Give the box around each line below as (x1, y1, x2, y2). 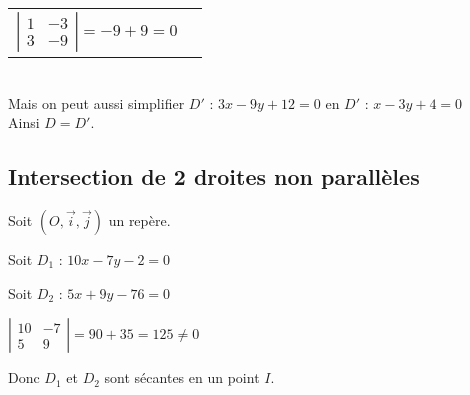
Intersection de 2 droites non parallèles (8, 161, 420, 192)
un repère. (108, 209, 171, 230)
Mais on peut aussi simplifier (8, 92, 185, 113)
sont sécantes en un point (104, 367, 260, 388)
